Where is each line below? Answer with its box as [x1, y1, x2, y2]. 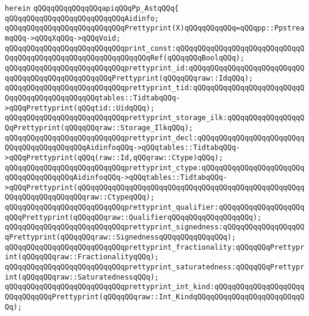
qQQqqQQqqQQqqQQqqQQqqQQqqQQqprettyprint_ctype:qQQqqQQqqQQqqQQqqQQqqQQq [5, 163, 305, 172]
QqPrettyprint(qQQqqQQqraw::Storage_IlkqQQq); [5, 123, 193, 132]
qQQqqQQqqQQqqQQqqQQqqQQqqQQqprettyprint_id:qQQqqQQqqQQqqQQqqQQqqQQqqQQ [5, 63, 305, 72]
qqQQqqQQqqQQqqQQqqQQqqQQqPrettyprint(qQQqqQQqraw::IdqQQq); [5, 73, 253, 82]
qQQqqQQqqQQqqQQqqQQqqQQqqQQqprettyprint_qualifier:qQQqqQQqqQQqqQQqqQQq [5, 203, 305, 212]
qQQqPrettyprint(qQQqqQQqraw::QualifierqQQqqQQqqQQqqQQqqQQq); [5, 213, 262, 222]
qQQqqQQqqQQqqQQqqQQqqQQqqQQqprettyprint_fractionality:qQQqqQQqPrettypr [5, 243, 305, 251]
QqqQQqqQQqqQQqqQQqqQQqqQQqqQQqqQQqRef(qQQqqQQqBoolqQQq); [5, 54, 244, 63]
